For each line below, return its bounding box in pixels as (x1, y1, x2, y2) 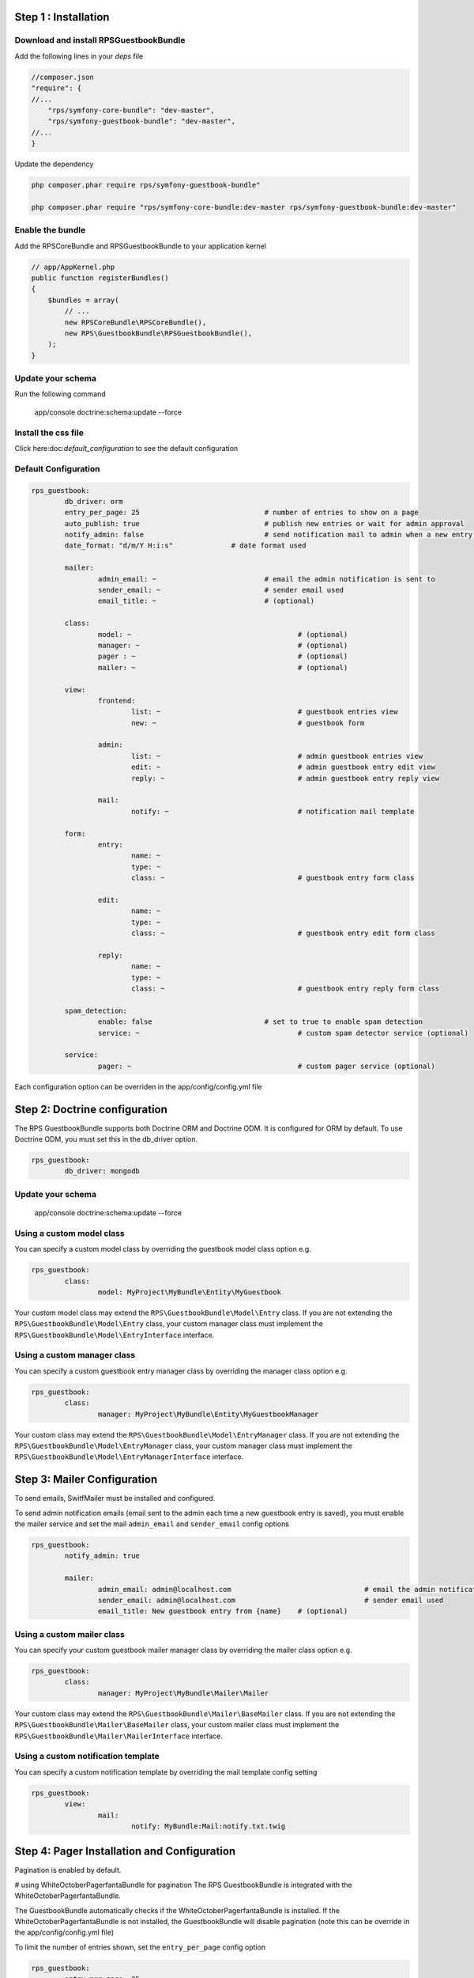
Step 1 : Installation (14, 10, 110, 24)
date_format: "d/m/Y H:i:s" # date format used (64, 541, 307, 550)
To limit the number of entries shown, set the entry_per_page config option (14, 1942, 266, 1952)
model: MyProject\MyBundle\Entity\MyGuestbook (97, 1287, 282, 1297)
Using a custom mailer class (14, 1628, 126, 1639)
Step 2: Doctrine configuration (14, 1102, 167, 1116)
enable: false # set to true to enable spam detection (97, 1017, 423, 1026)
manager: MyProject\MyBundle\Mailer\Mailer (97, 1688, 269, 1697)
